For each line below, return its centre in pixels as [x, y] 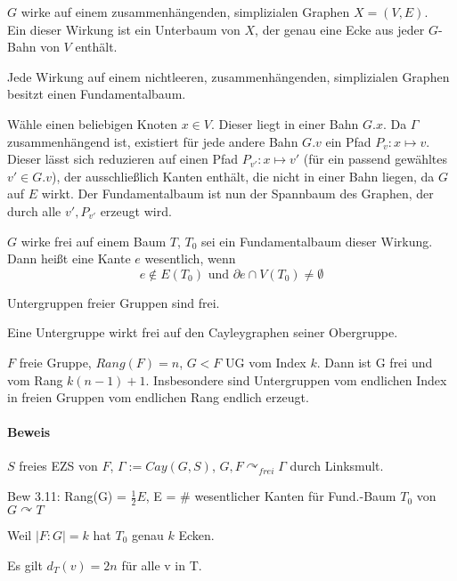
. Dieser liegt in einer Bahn [285, 123]
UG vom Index [266, 362]
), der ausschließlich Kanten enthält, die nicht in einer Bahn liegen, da [243, 176]
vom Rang [35, 379]
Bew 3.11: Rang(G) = [67, 496]
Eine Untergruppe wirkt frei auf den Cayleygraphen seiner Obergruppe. [203, 332]
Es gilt [25, 565]
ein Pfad [348, 141]
